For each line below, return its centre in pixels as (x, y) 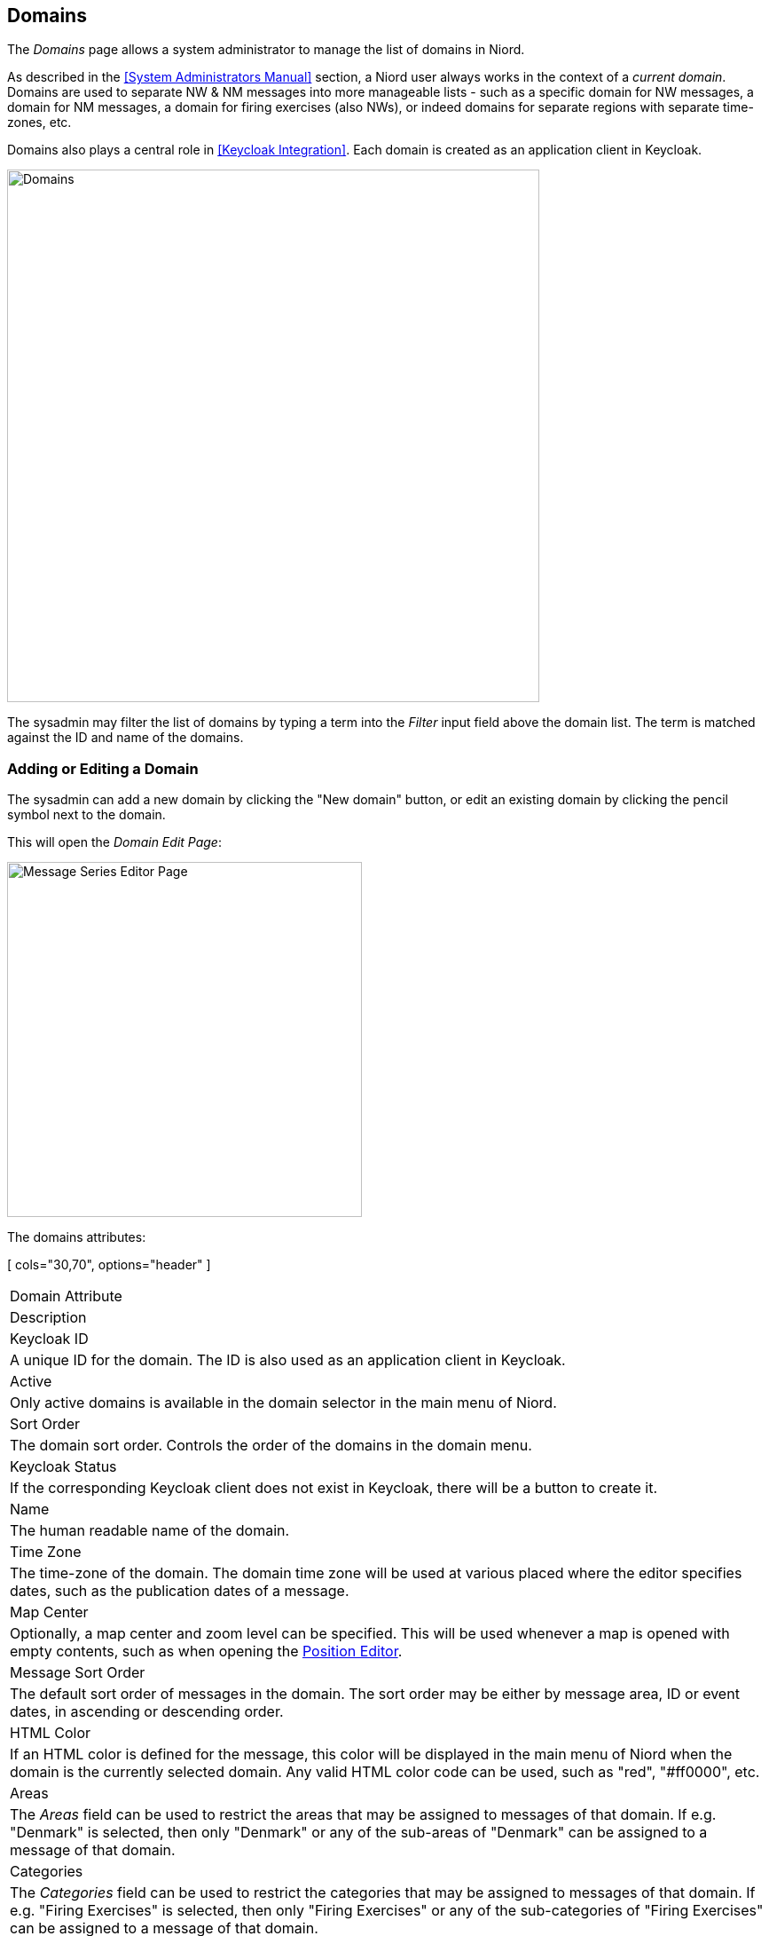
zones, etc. (39, 122)
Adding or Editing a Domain (103, 768)
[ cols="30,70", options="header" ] (109, 1265)
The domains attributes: (77, 1237)
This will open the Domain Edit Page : (114, 842)
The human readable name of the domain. (150, 1531)
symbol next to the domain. (86, 815)
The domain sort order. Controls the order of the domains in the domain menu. (271, 1446)
